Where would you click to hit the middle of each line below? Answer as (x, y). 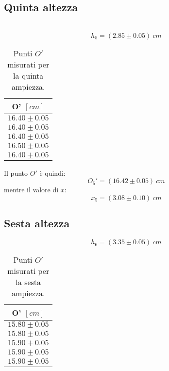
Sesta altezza (37, 223)
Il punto (16, 173)
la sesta (28, 282)
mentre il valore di (31, 190)
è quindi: (52, 173)
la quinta (28, 75)
